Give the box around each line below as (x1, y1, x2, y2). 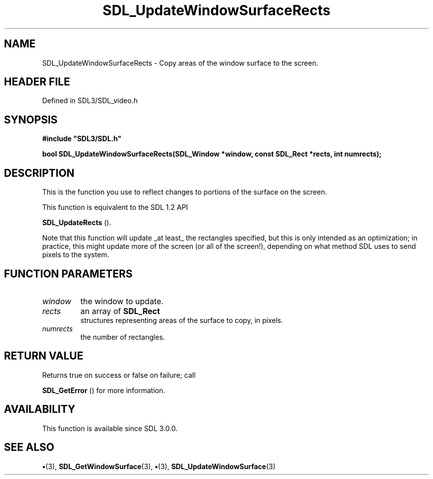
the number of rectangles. (80, 332, 165, 341)
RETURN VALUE (4, 350, 84, 362)
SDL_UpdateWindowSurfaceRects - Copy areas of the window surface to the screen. (42, 58, 318, 67)
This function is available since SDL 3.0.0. (42, 424, 178, 433)
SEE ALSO (4, 441, 54, 454)
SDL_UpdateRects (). (42, 218, 111, 227)
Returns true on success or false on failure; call (42, 370, 196, 379)
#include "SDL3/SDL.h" (42, 134, 122, 143)
